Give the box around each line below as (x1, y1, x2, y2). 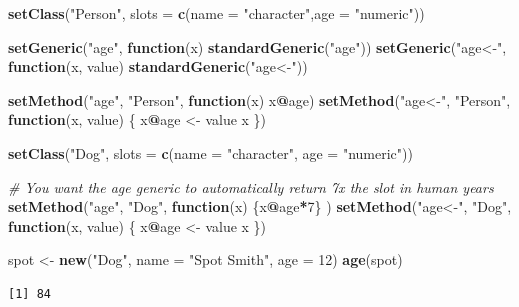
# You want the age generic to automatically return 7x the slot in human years (8, 176, 494, 197)
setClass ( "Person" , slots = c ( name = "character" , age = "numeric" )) (8, 3, 425, 23)
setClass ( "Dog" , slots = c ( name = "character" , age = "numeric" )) (8, 142, 413, 163)
